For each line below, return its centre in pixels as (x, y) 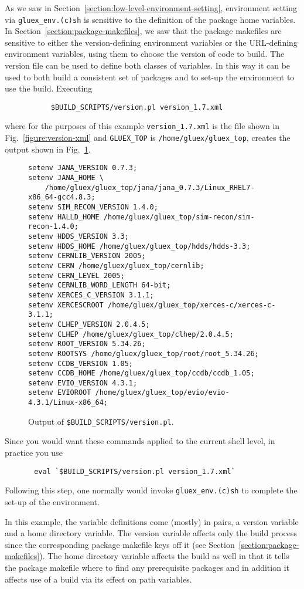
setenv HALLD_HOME (64, 217)
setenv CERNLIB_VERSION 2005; (87, 256)
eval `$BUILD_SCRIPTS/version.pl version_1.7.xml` (135, 471)
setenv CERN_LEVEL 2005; (76, 275)
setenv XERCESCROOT (66, 305)
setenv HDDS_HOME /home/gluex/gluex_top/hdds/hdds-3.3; (139, 246)
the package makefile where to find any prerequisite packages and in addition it (147, 567)
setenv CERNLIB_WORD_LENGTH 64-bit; (100, 285)
